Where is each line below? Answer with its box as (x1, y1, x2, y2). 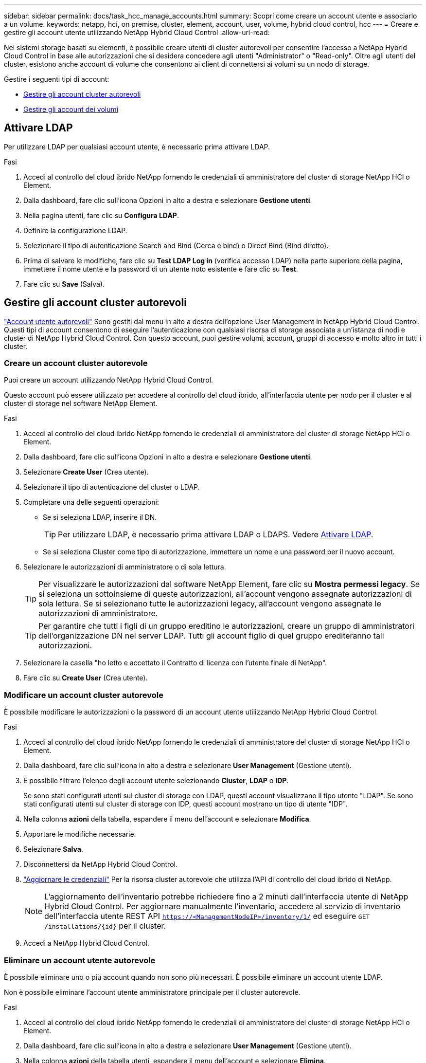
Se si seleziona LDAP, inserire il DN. (43, 513, 157, 522)
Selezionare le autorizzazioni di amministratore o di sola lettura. (23, 563, 226, 571)
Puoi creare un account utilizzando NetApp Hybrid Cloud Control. (4, 376, 213, 385)
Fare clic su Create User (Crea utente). (23, 674, 148, 682)
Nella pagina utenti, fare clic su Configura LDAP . (23, 211, 179, 220)
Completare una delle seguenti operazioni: (23, 498, 159, 507)
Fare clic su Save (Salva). (23, 279, 105, 288)
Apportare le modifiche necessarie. (23, 830, 136, 839)
